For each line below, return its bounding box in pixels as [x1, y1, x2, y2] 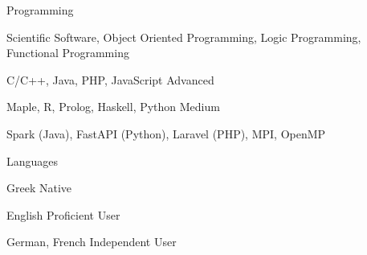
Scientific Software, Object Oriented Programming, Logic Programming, [6, 28, 361, 45]
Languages [6, 152, 59, 169]
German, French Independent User [6, 233, 177, 250]
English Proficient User [6, 206, 120, 223]
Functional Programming [6, 44, 129, 61]
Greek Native [6, 179, 72, 196]
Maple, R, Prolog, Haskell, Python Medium [6, 98, 220, 115]
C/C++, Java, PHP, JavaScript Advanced [6, 71, 214, 88]
